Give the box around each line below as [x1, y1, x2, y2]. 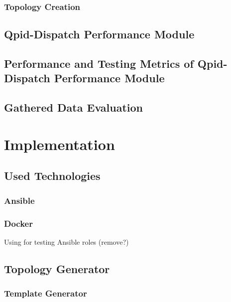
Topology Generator [4, 261, 110, 276]
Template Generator [4, 287, 87, 300]
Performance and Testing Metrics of [4, 56, 194, 71]
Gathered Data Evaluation [4, 100, 143, 115]
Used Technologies [4, 168, 101, 183]
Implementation [4, 134, 115, 154]
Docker [4, 217, 33, 229]
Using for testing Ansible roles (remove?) [4, 236, 129, 247]
